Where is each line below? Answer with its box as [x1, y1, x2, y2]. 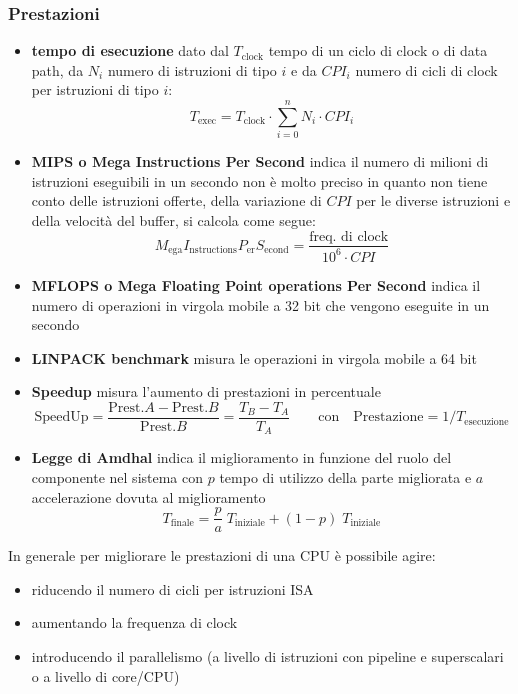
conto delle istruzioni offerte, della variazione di [31, 190, 322, 211]
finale [170, 518, 194, 529]
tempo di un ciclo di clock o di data [268, 40, 488, 61]
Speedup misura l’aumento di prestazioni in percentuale [31, 381, 381, 402]
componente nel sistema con [31, 466, 204, 487]
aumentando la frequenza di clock [31, 612, 238, 633]
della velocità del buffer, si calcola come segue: [31, 209, 316, 230]
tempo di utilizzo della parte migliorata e [219, 466, 472, 487]
